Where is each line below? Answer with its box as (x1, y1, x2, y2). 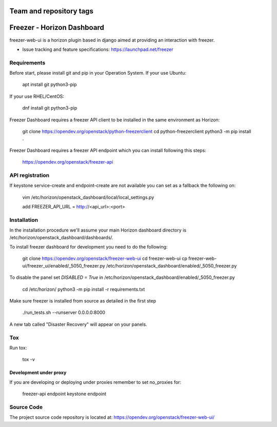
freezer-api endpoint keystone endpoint (22, 391, 107, 397)
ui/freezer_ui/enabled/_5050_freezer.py (22, 262, 105, 269)
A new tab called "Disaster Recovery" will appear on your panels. (9, 321, 147, 327)
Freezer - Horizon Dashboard (9, 23, 105, 32)
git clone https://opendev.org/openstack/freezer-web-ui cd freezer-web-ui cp (22, 255, 187, 262)
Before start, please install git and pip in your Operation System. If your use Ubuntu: (9, 70, 187, 76)
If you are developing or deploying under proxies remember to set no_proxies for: (9, 379, 182, 385)
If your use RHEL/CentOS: (9, 93, 64, 99)
